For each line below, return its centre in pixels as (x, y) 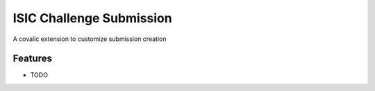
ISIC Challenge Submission (93, 18)
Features (32, 59)
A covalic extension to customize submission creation (90, 39)
